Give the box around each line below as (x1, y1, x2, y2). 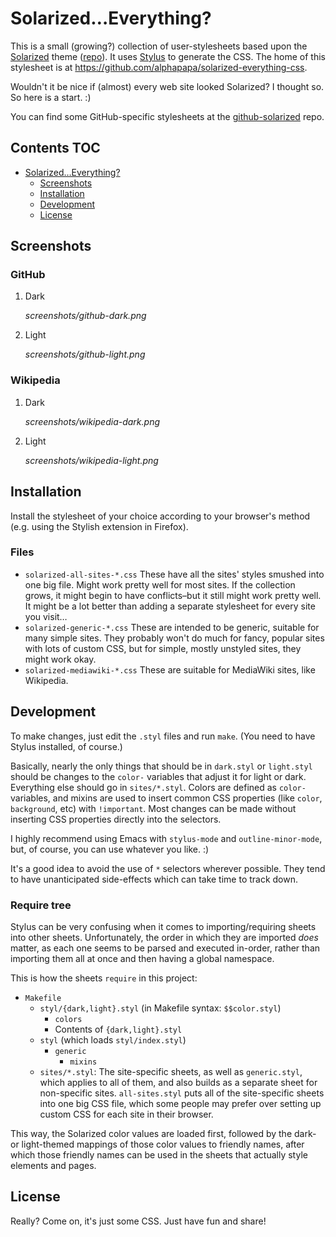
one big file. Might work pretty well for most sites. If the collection (24, 578, 296, 591)
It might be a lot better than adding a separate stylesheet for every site (24, 600, 316, 612)
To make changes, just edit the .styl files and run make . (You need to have (10, 730, 316, 742)
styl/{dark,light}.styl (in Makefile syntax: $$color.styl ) (39, 1002, 282, 1014)
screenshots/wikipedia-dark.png (24, 415, 161, 427)
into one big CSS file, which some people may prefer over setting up (39, 1097, 322, 1109)
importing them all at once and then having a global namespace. (10, 952, 275, 964)
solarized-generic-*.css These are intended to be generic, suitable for (24, 621, 320, 633)
